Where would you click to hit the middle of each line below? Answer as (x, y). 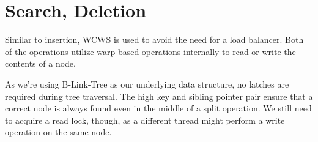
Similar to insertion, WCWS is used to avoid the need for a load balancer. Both (154, 39)
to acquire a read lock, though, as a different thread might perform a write (145, 120)
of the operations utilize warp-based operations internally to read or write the (150, 51)
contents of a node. (40, 63)
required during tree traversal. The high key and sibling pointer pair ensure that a (159, 96)
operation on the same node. (58, 132)
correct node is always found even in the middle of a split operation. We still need (158, 108)
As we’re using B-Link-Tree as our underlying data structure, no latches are (147, 84)
